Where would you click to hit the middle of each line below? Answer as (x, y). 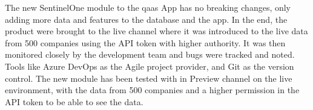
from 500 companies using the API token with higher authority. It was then (145, 42)
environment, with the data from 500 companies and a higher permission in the (152, 90)
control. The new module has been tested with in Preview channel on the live (149, 78)
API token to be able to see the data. (74, 101)
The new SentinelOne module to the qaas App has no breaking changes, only (148, 7)
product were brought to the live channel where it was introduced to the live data (156, 31)
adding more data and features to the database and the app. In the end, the (146, 19)
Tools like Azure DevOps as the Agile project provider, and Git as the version (150, 66)
